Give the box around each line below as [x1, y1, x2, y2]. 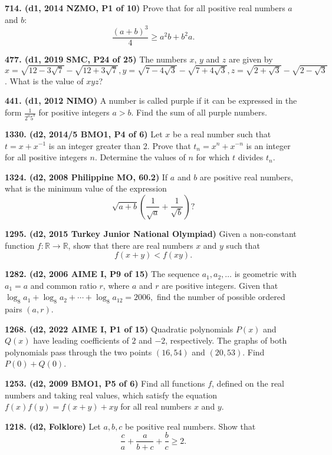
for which [196, 151, 230, 163]
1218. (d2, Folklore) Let [5, 420, 101, 432]
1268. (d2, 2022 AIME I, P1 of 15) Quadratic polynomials [5, 322, 234, 335]
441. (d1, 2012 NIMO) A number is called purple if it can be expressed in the [5, 94, 297, 107]
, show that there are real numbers [68, 239, 193, 251]
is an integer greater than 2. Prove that [48, 139, 191, 151]
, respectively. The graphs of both [165, 334, 287, 347]
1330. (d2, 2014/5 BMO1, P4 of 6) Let [5, 127, 163, 140]
